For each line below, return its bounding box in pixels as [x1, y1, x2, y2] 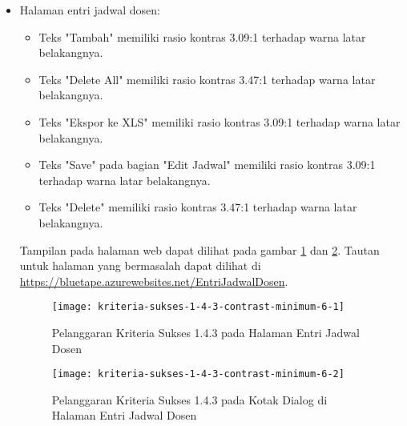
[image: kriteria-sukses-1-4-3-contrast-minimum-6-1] [51, 301, 345, 313]
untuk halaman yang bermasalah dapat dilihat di [19, 257, 261, 274]
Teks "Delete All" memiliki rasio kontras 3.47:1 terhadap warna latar [38, 70, 376, 87]
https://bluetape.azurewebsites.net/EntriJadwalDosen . [19, 272, 288, 289]
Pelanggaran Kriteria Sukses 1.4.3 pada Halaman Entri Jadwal [51, 324, 360, 340]
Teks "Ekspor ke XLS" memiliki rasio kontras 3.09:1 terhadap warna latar [38, 113, 401, 130]
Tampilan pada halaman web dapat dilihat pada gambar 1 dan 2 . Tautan [19, 241, 380, 258]
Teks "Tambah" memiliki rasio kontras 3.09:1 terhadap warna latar [38, 28, 366, 45]
